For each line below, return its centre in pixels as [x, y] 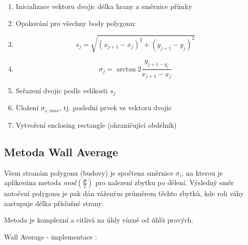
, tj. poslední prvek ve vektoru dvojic [116, 108]
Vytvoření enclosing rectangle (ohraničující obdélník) [96, 124]
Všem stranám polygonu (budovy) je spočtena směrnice [89, 172]
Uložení [27, 108]
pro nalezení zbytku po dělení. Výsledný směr [165, 182]
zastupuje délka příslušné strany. [54, 203]
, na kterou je [202, 172]
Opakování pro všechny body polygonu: [76, 23]
